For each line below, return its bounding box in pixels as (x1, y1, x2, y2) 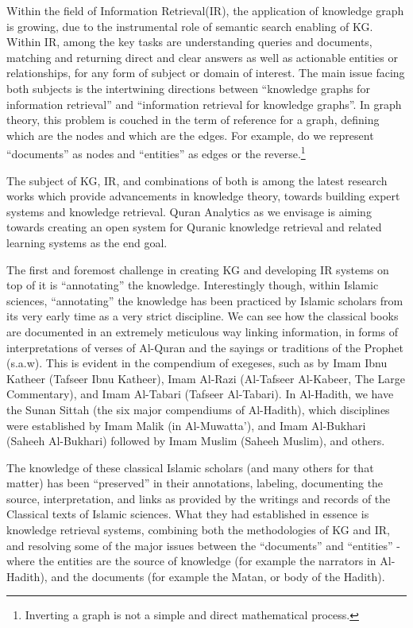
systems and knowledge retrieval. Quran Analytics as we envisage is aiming (6, 203, 372, 219)
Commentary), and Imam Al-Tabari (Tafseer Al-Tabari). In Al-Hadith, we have (6, 386, 394, 402)
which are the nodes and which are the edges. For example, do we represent (6, 126, 374, 143)
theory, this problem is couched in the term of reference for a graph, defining (6, 111, 380, 128)
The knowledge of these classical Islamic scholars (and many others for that (6, 459, 374, 475)
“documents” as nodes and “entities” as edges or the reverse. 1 (6, 143, 306, 161)
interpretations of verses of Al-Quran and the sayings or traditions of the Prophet (6, 339, 403, 355)
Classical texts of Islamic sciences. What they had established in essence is (6, 506, 369, 522)
